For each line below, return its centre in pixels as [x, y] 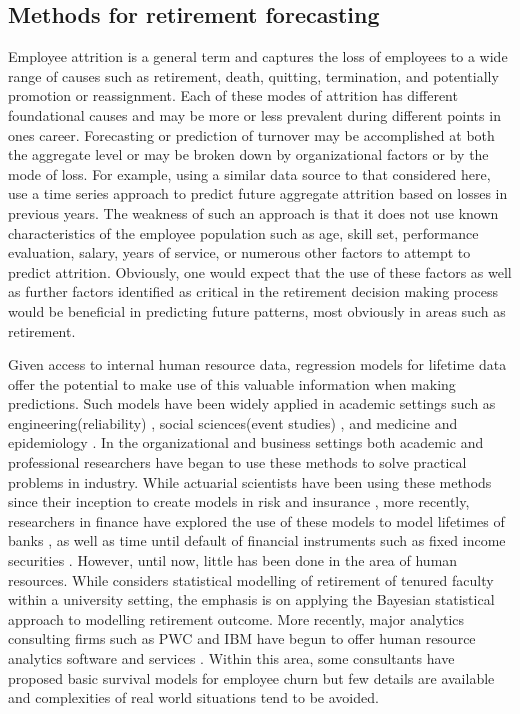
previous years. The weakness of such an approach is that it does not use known [253, 212]
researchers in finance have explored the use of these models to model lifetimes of [256, 520]
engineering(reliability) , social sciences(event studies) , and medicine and [233, 422]
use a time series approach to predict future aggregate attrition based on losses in [258, 193]
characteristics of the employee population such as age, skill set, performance [243, 232]
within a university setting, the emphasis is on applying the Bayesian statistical [251, 599]
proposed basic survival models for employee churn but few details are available [251, 677]
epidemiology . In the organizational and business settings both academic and [246, 442]
